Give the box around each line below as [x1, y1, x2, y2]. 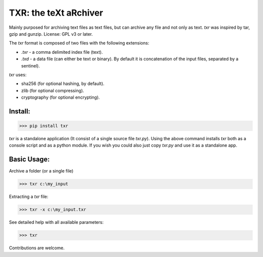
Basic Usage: [9, 155, 50, 164]
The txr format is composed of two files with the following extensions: [9, 40, 150, 46]
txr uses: [9, 71, 27, 78]
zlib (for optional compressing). [21, 87, 84, 93]
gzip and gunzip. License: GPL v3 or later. [9, 31, 93, 37]
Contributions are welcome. [9, 245, 65, 251]
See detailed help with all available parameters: [9, 219, 104, 225]
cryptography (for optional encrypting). [21, 94, 100, 100]
